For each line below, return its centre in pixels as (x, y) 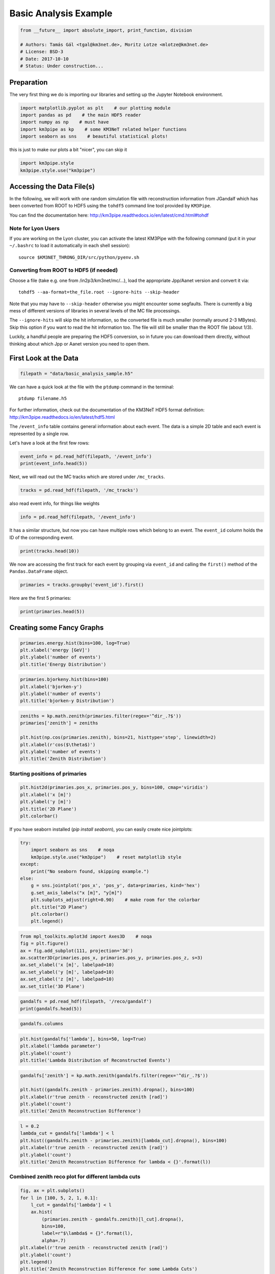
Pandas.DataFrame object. (39, 571)
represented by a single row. (39, 434)
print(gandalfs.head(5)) (51, 1008)
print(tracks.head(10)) (50, 551)
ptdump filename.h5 (43, 398)
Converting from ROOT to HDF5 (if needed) (64, 270)
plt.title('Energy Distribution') (63, 664)
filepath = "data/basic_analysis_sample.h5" (77, 374)
